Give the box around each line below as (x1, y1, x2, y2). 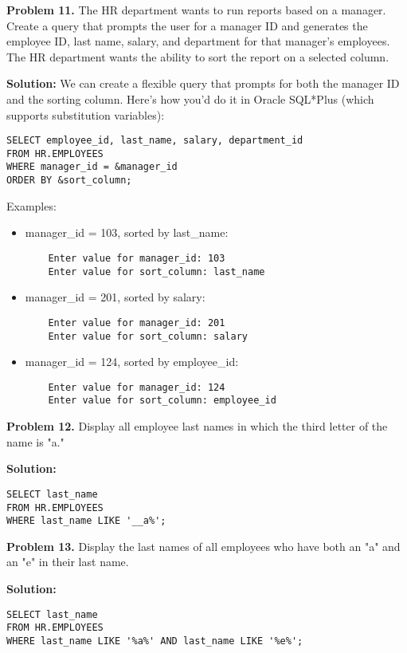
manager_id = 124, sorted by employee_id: (25, 353, 239, 370)
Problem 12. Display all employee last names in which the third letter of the (6, 418, 388, 435)
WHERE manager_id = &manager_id (6, 161, 178, 173)
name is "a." (6, 433, 65, 450)
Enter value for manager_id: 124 (48, 381, 225, 393)
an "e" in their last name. (6, 553, 129, 570)
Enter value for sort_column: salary (48, 330, 248, 342)
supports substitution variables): (6, 106, 165, 123)
